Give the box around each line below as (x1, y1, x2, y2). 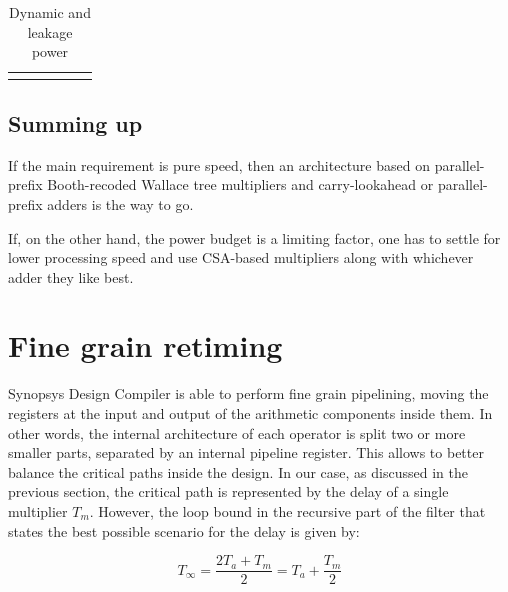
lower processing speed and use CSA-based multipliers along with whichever (8, 247, 474, 268)
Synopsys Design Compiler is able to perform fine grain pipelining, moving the (8, 383, 489, 404)
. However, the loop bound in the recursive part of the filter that (89, 500, 486, 521)
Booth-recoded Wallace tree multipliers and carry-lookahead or (47, 174, 434, 195)
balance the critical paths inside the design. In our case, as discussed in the (8, 461, 468, 482)
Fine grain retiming (8, 325, 283, 366)
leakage (27, 21, 73, 42)
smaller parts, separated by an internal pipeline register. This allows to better (8, 442, 484, 463)
